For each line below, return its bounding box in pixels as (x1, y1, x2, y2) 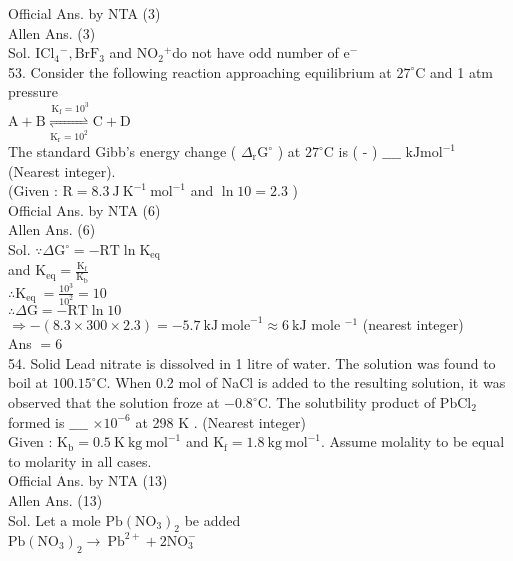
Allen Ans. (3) (8, 22, 96, 43)
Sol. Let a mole (8, 509, 101, 530)
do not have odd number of (172, 42, 339, 63)
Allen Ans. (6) (8, 219, 96, 240)
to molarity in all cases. (8, 450, 152, 471)
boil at (8, 372, 49, 393)
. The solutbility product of (267, 392, 436, 413)
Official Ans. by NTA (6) (8, 199, 161, 220)
